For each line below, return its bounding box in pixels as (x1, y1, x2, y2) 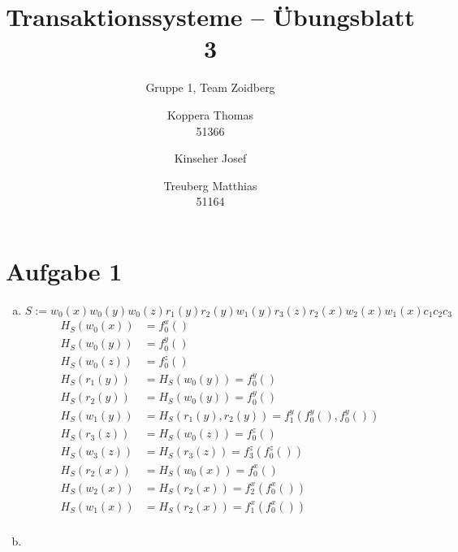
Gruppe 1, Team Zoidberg (145, 79, 275, 96)
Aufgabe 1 (6, 254, 123, 287)
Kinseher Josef (174, 150, 247, 167)
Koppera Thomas (167, 106, 253, 123)
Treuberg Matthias (163, 176, 257, 193)
